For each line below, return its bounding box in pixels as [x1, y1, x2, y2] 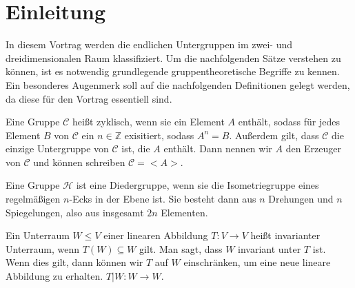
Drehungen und [268, 192, 334, 206]
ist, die [121, 141, 150, 156]
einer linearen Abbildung [103, 228, 208, 243]
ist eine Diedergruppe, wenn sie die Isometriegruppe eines [76, 178, 319, 192]
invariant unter [238, 241, 301, 256]
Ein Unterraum [6, 228, 70, 243]
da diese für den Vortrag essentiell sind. [6, 91, 172, 105]
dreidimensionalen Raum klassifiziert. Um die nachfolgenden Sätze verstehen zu [6, 50, 341, 65]
